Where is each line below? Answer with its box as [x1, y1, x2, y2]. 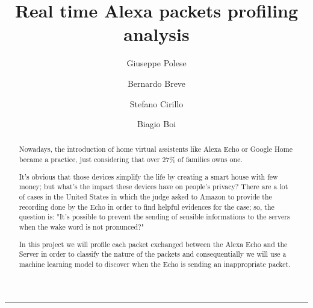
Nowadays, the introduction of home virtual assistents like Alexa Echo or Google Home [19, 144, 293, 154]
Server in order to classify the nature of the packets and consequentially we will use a [19, 249, 287, 259]
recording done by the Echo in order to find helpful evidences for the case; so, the [19, 201, 274, 212]
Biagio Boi [137, 118, 176, 130]
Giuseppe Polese [126, 57, 187, 69]
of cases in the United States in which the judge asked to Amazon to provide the [19, 192, 272, 201]
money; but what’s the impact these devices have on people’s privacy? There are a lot [19, 181, 288, 192]
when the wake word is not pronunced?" [19, 221, 144, 231]
